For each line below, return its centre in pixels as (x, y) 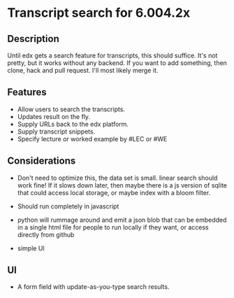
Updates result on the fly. (54, 116)
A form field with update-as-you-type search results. (93, 287)
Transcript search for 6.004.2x (99, 13)
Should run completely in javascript (68, 206)
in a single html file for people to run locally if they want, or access (113, 227)
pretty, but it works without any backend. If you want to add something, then (117, 63)
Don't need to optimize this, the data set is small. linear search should (117, 178)
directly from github (46, 234)
